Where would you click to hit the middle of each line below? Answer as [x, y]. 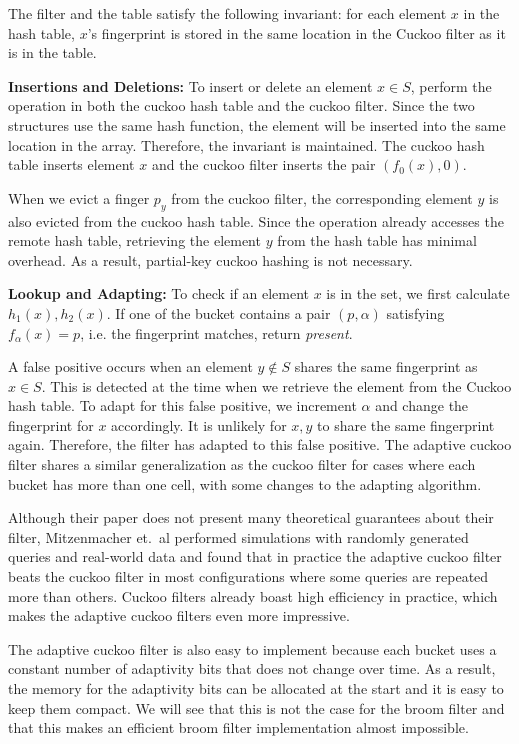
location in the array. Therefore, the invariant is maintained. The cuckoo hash [246, 144]
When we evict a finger [79, 197]
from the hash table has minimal [377, 240]
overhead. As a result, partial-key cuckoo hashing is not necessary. [210, 259]
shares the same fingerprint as [386, 366]
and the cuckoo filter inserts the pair [263, 164]
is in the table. [52, 52]
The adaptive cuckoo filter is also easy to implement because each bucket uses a [252, 648]
